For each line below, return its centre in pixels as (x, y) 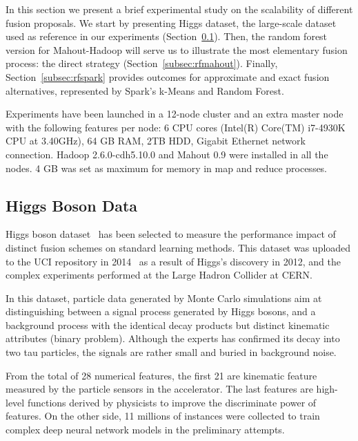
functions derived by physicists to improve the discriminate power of (172, 402)
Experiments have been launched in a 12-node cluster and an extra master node (175, 114)
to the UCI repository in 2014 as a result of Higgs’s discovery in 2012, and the (173, 261)
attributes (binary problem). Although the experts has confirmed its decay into (173, 338)
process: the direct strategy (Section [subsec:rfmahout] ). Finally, (142, 63)
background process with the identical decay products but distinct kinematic (168, 325)
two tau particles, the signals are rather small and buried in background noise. (171, 352)
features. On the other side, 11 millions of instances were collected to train (163, 416)
